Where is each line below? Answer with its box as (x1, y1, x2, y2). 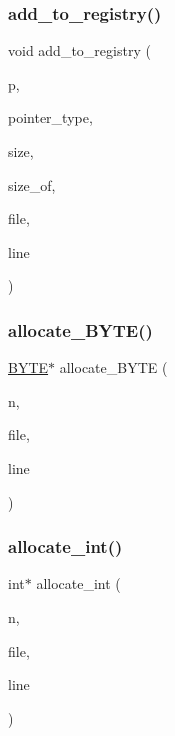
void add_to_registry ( (8, 40, 151, 61)
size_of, (8, 174, 56, 195)
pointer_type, (8, 107, 93, 128)
